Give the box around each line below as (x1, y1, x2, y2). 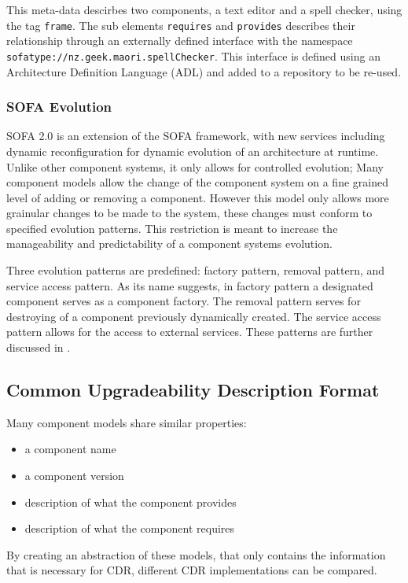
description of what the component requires (24, 520, 235, 537)
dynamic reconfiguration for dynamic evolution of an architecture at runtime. (6, 142, 379, 159)
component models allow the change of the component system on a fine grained (6, 174, 388, 190)
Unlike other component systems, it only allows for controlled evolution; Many (6, 158, 384, 175)
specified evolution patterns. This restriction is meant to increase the (6, 220, 338, 236)
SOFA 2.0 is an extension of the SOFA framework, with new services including (6, 127, 385, 144)
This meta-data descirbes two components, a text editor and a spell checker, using (6, 2, 402, 17)
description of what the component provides (24, 493, 237, 510)
